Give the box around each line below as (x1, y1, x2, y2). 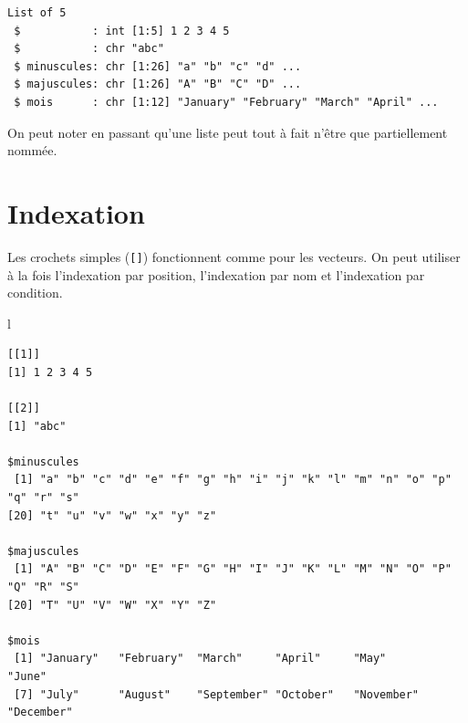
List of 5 (7, 6, 67, 19)
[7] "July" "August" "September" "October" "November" (14, 687, 420, 701)
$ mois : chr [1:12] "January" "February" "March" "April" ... (14, 95, 439, 109)
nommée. (7, 141, 57, 160)
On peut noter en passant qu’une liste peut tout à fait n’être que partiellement (7, 122, 448, 141)
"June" (7, 670, 47, 683)
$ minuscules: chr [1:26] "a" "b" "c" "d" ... (14, 59, 302, 73)
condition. (7, 283, 63, 302)
